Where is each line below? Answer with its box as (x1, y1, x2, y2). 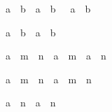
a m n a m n (6, 71, 92, 86)
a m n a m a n (6, 48, 106, 63)
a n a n (6, 95, 56, 110)
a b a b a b (6, 1, 91, 15)
